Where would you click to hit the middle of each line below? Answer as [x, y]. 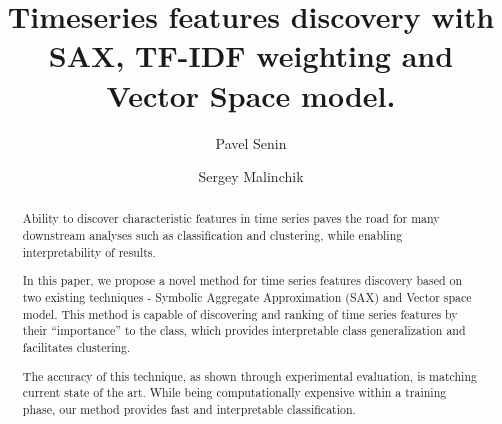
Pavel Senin [251, 142]
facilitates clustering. [76, 346]
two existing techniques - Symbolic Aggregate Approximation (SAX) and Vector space [247, 297]
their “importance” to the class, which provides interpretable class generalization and [244, 330]
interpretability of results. [89, 251]
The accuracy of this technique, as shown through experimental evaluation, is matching [249, 375]
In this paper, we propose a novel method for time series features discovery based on [242, 280]
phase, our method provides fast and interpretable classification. [189, 408]
